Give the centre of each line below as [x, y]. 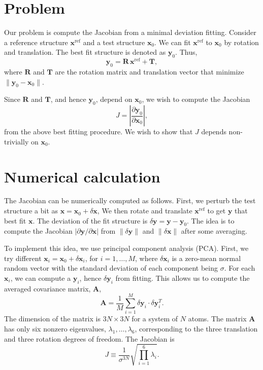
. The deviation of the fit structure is [90, 220]
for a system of [155, 319]
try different [23, 258]
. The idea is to [211, 220]
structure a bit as [31, 211]
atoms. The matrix [217, 319]
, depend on [114, 99]
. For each [240, 268]
